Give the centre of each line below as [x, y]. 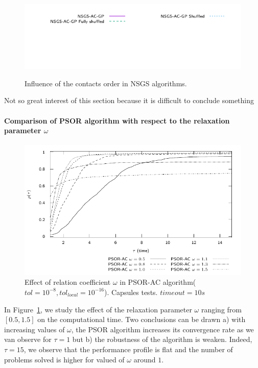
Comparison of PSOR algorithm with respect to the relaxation [117, 120]
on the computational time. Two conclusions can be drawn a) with [142, 319]
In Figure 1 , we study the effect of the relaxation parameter [98, 309]
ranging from [221, 309]
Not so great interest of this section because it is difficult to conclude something [129, 100]
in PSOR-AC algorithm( [158, 282]
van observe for [28, 339]
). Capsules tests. [131, 292]
